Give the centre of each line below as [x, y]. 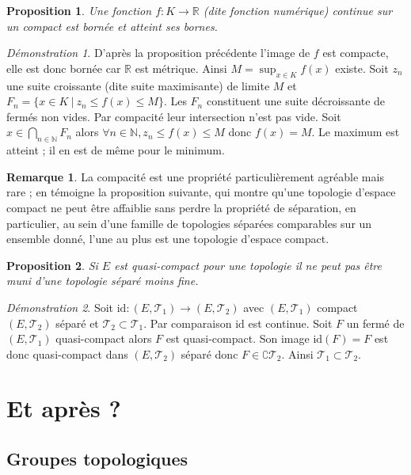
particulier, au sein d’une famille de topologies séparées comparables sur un [189, 223]
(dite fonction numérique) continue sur [298, 10]
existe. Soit [362, 68]
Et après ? [64, 408]
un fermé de [375, 323]
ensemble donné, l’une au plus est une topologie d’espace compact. [168, 239]
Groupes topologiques [97, 459]
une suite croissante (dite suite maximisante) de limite [138, 85]
